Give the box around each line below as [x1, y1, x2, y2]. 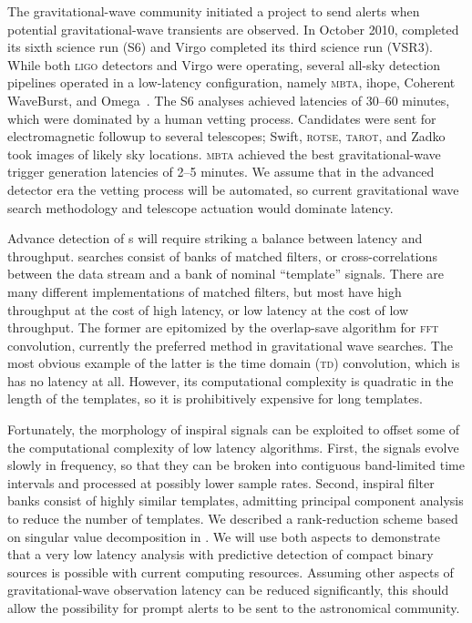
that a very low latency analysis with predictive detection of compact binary [7, 545, 434, 564]
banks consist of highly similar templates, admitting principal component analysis [7, 491, 464, 510]
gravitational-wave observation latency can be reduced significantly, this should [7, 580, 449, 599]
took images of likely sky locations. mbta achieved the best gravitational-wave [7, 144, 441, 163]
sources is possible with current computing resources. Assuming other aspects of [7, 562, 454, 581]
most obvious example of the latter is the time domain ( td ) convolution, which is [7, 353, 460, 373]
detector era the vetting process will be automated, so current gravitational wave [7, 179, 459, 199]
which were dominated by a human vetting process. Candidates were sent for [7, 108, 436, 128]
